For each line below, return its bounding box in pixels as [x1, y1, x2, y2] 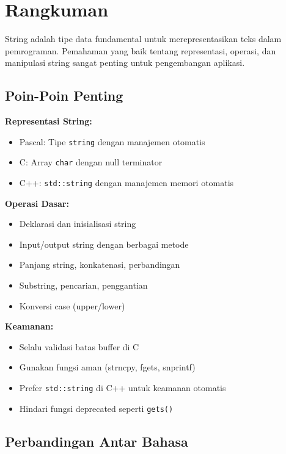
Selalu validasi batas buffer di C [19, 340, 139, 353]
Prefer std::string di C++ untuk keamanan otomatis [19, 381, 226, 394]
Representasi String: [5, 115, 92, 128]
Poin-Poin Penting [5, 86, 123, 105]
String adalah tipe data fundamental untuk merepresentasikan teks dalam [5, 32, 282, 45]
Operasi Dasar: [5, 196, 69, 209]
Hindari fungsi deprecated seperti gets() [19, 402, 174, 414]
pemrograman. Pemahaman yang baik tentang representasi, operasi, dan [5, 44, 276, 57]
